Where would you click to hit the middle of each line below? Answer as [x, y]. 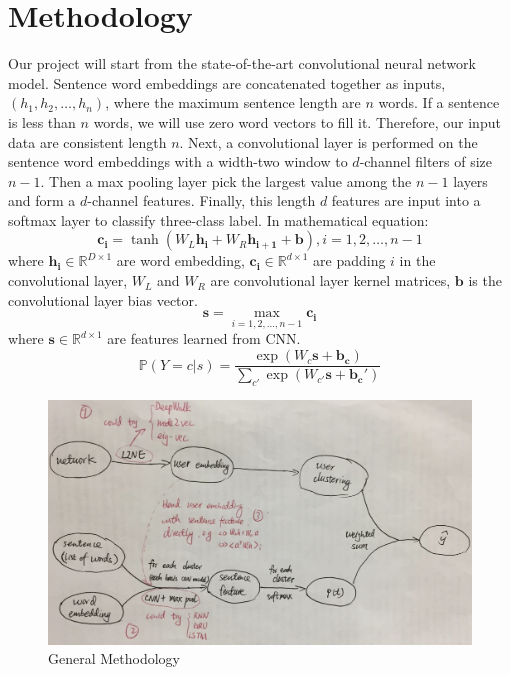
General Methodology [114, 658]
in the [417, 260]
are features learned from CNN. [204, 338]
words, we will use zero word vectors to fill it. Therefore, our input [297, 121]
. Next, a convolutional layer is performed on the [328, 141]
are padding [349, 260]
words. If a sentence [439, 102]
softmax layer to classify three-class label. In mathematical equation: [218, 219]
